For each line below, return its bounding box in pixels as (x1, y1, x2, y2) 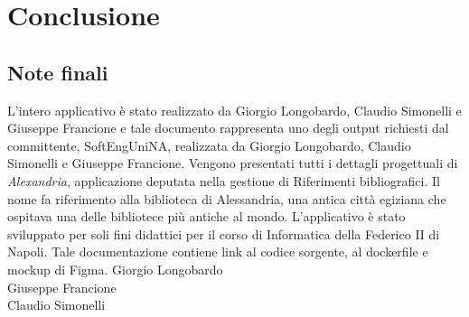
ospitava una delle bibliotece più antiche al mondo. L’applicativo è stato (7, 207, 406, 226)
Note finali (7, 58, 108, 86)
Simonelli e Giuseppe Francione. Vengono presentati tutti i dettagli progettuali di (7, 154, 458, 172)
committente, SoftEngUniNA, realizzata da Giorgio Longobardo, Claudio (7, 135, 411, 154)
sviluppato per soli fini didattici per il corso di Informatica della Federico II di (7, 224, 440, 243)
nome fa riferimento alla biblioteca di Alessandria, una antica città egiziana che (7, 189, 446, 208)
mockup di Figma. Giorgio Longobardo (7, 259, 223, 278)
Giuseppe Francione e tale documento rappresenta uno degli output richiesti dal (7, 118, 449, 137)
